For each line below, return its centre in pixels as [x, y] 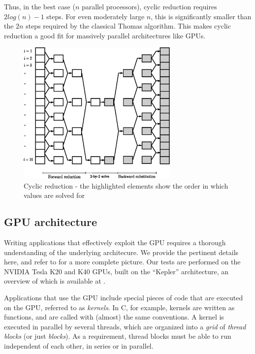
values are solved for [54, 195]
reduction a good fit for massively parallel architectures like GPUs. [105, 35]
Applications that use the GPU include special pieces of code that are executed [124, 297]
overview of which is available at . [55, 281]
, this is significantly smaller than [201, 16]
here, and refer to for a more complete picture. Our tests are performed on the [122, 262]
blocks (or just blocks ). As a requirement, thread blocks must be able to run [118, 336]
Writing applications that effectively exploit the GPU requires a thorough [115, 242]
